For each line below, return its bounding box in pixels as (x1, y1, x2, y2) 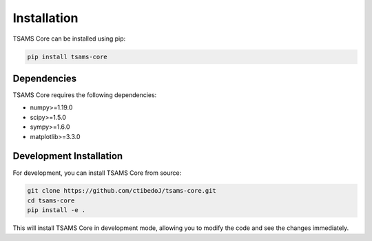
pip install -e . (27, 207, 86, 214)
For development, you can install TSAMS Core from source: (12, 169, 182, 177)
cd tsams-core (27, 196, 75, 205)
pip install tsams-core (27, 52, 108, 61)
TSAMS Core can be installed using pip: (12, 34, 126, 43)
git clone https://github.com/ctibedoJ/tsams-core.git (27, 187, 216, 195)
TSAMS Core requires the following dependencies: (12, 91, 157, 99)
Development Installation (12, 150, 123, 162)
